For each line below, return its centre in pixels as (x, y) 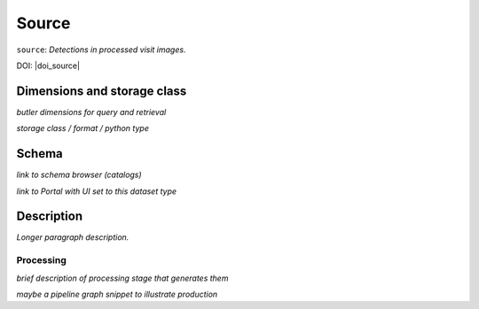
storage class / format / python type (83, 128)
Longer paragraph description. (73, 237)
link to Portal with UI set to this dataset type (97, 191)
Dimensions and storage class (102, 91)
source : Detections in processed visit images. (101, 50)
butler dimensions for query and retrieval (91, 112)
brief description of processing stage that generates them (122, 278)
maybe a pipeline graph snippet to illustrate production (117, 294)
